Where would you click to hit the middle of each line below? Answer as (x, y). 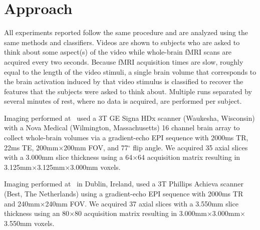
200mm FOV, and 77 (96, 147)
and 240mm (22, 203)
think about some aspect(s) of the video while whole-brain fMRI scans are (118, 52)
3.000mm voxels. (95, 167)
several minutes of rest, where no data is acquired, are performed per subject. (123, 101)
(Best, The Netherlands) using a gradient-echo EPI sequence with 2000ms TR (124, 194)
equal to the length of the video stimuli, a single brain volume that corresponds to (130, 71)
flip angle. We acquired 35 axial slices (190, 147)
